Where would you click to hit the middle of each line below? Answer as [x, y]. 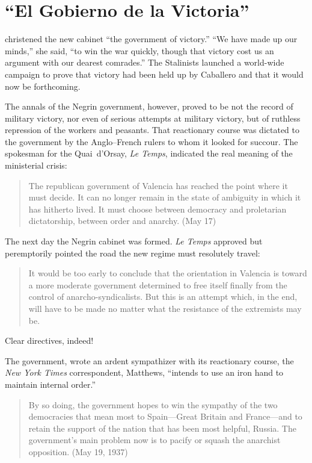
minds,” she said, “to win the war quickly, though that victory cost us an [139, 50]
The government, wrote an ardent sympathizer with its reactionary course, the [149, 360]
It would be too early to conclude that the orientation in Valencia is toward [168, 273]
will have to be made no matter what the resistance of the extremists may [165, 308]
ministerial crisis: [36, 165]
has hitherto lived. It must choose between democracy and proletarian [158, 209]
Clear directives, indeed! [49, 340]
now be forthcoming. [43, 86]
